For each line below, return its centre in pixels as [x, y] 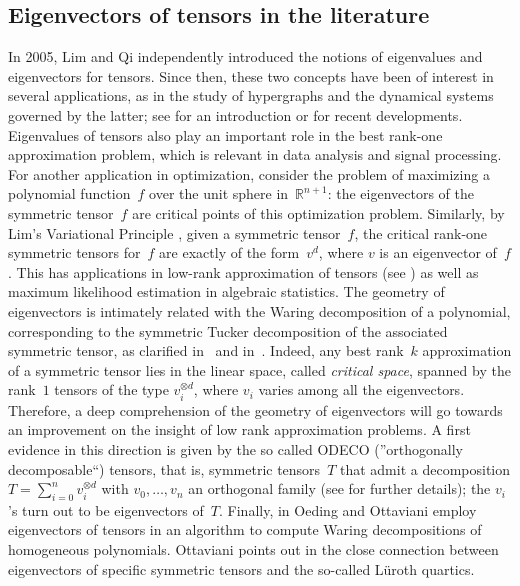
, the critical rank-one [421, 232]
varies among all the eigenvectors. [361, 389]
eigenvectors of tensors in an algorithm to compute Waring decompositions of [245, 529]
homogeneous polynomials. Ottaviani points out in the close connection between [253, 549]
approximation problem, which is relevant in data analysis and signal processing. [255, 154]
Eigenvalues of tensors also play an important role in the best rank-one [225, 134]
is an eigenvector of [438, 252]
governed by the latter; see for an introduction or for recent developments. [235, 114]
